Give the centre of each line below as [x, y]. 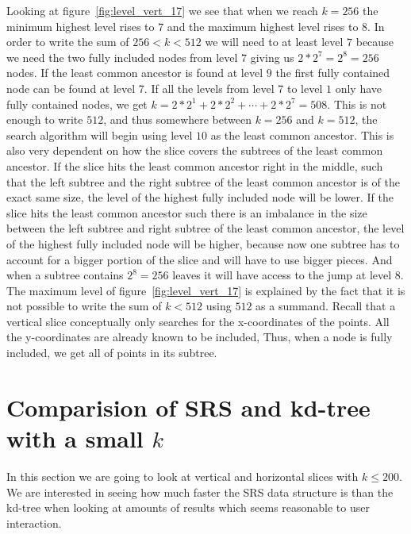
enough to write [45, 119]
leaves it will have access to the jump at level [282, 275]
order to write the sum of [68, 42]
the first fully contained [333, 73]
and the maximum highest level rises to [263, 26]
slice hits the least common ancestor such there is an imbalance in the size [187, 212]
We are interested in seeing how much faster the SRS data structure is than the [200, 492]
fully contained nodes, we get [77, 104]
